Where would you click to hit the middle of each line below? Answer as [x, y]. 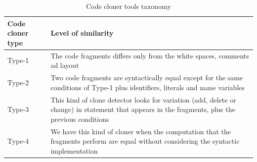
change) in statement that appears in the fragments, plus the [143, 109]
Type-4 [18, 141]
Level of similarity [82, 33]
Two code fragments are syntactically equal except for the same [147, 78]
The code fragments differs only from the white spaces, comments [150, 55]
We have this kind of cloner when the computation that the [141, 131]
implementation [74, 150]
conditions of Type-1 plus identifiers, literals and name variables [148, 87]
